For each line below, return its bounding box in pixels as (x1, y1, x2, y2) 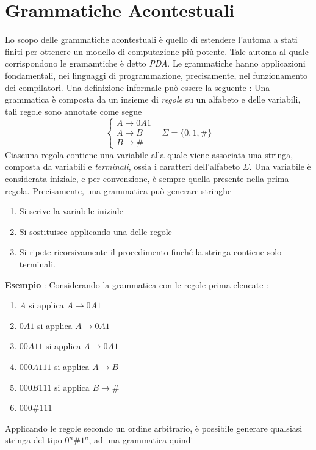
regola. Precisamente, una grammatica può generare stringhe (5, 184, 232, 197)
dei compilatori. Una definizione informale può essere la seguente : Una (5, 81, 270, 93)
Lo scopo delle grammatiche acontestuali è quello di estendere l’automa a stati (5, 33, 298, 46)
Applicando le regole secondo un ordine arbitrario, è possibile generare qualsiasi (5, 421, 303, 434)
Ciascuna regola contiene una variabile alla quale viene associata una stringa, (5, 148, 293, 161)
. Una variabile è (249, 160, 311, 173)
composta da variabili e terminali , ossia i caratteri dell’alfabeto (5, 160, 240, 173)
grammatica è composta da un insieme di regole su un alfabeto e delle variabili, (5, 93, 301, 106)
